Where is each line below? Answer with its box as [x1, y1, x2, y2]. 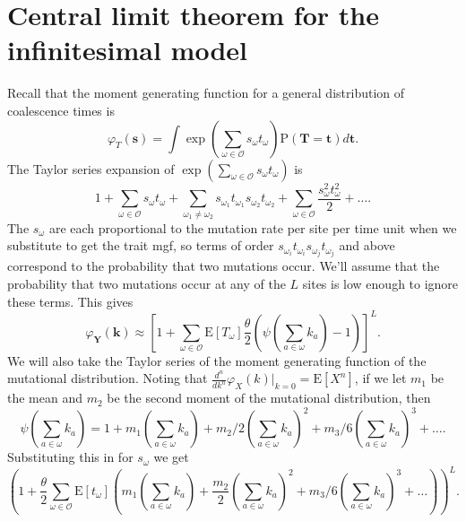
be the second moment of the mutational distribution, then [107, 388, 431, 407]
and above [339, 236, 395, 255]
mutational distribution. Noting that [7, 369, 208, 387]
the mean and [7, 388, 82, 407]
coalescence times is [7, 100, 115, 119]
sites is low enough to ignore [302, 274, 459, 293]
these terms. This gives [7, 291, 134, 310]
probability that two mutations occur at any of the [7, 274, 286, 293]
